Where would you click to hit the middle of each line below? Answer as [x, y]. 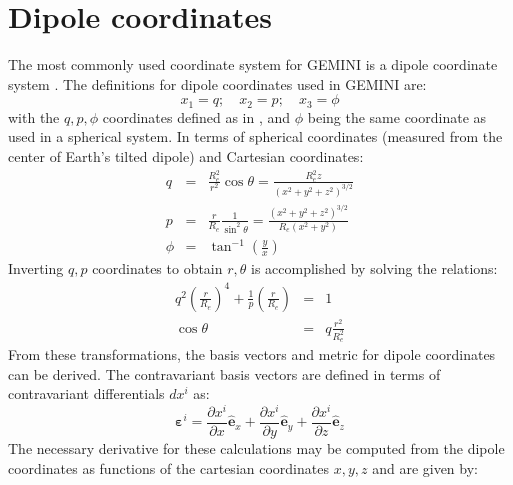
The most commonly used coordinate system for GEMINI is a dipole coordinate [253, 64]
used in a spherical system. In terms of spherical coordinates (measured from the [255, 136]
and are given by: [425, 467]
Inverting [36, 268]
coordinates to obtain [157, 268]
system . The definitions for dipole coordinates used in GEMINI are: [217, 83]
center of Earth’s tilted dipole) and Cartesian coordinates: [186, 155]
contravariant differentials [86, 393]
